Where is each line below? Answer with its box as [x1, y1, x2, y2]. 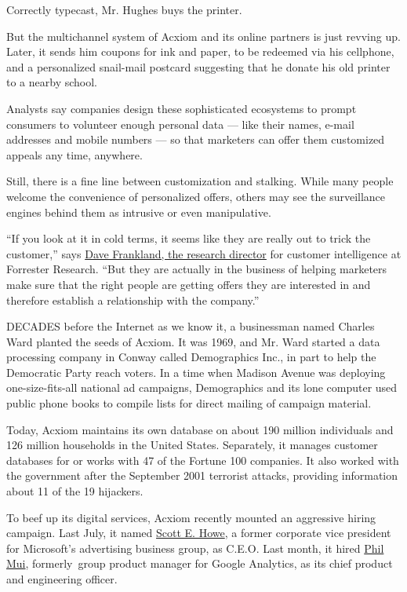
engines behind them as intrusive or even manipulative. [6, 203, 271, 220]
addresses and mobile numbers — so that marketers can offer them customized [6, 131, 385, 148]
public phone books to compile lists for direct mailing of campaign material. [6, 395, 372, 411]
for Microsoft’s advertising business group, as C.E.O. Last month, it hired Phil [6, 539, 384, 556]
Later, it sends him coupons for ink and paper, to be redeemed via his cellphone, [6, 43, 394, 60]
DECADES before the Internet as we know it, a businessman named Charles [6, 318, 375, 334]
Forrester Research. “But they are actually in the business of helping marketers [6, 261, 387, 277]
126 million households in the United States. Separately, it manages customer [6, 437, 378, 453]
